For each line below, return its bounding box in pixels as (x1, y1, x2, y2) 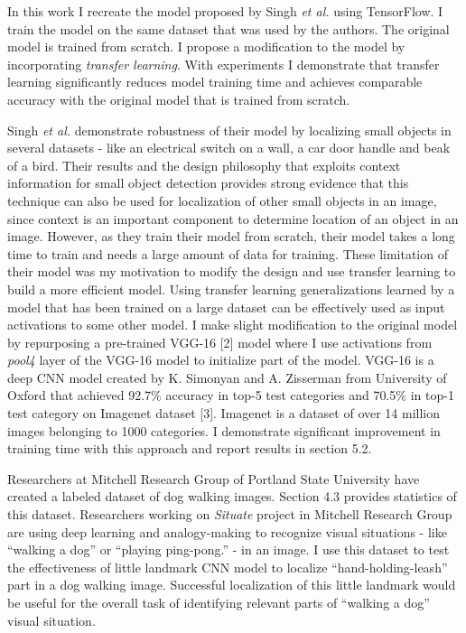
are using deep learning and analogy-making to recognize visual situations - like (7, 522, 447, 541)
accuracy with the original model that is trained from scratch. (7, 89, 350, 108)
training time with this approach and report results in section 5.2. (7, 439, 372, 458)
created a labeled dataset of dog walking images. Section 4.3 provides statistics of (7, 487, 457, 506)
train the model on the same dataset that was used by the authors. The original (7, 19, 450, 38)
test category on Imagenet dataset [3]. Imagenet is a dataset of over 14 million (7, 404, 441, 423)
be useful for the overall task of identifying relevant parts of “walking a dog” (7, 593, 430, 611)
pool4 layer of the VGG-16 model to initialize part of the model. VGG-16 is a (7, 350, 434, 369)
